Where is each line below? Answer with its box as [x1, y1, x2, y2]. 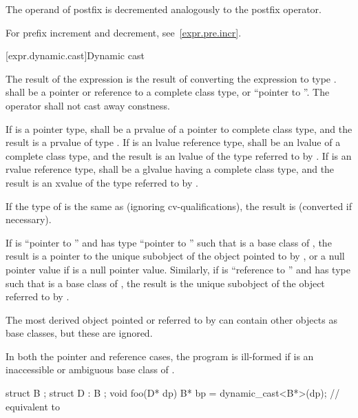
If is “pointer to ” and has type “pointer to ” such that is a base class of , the [6, 235, 332, 249]
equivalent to [6, 399, 60, 413]
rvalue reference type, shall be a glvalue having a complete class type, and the [6, 162, 335, 176]
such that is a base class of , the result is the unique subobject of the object [6, 275, 325, 290]
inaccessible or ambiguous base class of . [6, 362, 175, 377]
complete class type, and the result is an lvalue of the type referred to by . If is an [6, 148, 352, 163]
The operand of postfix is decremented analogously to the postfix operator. [6, 2, 322, 16]
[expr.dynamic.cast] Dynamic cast [6, 48, 145, 63]
